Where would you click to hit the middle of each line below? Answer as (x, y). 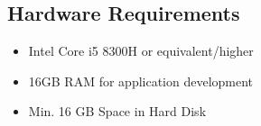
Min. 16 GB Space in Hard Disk (117, 111)
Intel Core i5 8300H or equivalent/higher (141, 51)
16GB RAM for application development (141, 81)
